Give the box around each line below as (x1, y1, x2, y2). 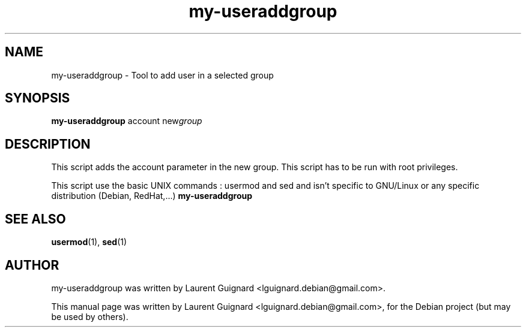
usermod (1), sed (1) (51, 237, 127, 248)
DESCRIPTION (5, 136, 91, 152)
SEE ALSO (5, 211, 66, 227)
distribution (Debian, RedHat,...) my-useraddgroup (51, 191, 253, 201)
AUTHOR (5, 257, 59, 273)
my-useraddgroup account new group (51, 116, 202, 126)
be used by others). (51, 311, 128, 322)
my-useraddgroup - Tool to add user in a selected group (51, 70, 274, 80)
